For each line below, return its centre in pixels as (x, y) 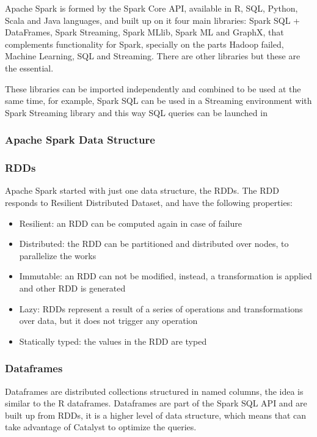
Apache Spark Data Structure (80, 140)
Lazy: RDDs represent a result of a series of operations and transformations (161, 308)
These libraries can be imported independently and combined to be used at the (153, 88)
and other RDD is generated (72, 288)
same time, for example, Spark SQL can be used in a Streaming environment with (158, 101)
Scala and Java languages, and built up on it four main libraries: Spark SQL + (152, 20)
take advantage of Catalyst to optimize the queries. (101, 427)
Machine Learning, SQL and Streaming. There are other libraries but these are (153, 56)
